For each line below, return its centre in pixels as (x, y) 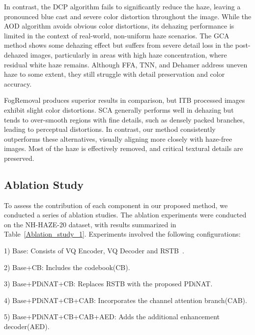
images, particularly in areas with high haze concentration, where (128, 54)
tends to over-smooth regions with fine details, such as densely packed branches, (124, 119)
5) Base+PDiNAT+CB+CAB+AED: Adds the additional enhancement (112, 317)
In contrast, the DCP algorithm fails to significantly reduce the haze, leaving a (122, 6)
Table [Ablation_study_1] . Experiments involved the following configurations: (122, 234)
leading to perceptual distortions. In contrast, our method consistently (110, 129)
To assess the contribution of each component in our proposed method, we (116, 205)
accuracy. (18, 83)
